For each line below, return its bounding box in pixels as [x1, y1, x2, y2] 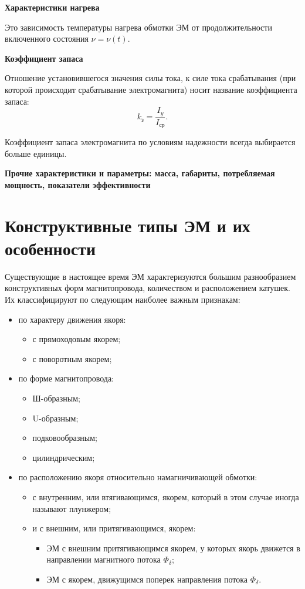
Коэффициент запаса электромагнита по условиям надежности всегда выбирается [5, 136, 296, 148]
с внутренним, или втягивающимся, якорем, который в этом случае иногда [32, 490, 299, 503]
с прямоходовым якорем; [32, 333, 121, 345]
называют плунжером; [32, 502, 111, 514]
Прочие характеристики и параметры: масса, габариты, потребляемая [5, 167, 275, 179]
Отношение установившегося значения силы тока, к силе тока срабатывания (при [5, 72, 296, 84]
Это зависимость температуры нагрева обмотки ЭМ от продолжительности [5, 21, 272, 33]
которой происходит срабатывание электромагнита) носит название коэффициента [5, 83, 297, 95]
